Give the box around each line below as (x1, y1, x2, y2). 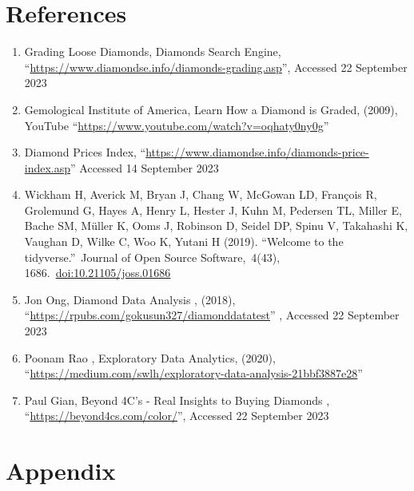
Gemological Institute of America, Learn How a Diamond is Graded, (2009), (24, 101, 398, 117)
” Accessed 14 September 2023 (70, 159, 219, 176)
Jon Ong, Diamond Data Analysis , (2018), (24, 291, 236, 307)
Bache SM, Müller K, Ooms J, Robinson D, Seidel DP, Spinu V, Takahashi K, (24, 217, 408, 234)
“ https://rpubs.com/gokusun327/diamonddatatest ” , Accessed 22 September (24, 307, 400, 323)
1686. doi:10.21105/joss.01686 (24, 264, 171, 281)
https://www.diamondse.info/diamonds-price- (145, 144, 369, 160)
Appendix (6, 454, 116, 487)
